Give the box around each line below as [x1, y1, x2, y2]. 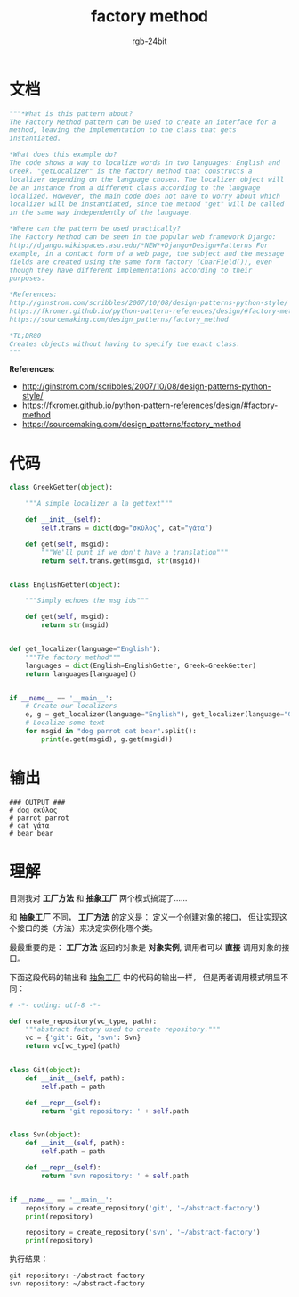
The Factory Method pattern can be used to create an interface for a [9, 118, 277, 127]
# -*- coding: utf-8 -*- [9, 1001, 101, 1010]
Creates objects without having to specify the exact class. [9, 339, 241, 349]
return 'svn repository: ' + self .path [41, 1171, 190, 1180]
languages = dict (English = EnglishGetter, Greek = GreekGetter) [25, 661, 256, 670]
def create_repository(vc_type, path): [9, 1017, 158, 1026]
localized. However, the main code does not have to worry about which [9, 192, 280, 201]
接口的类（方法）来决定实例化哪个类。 [16, 922, 158, 933]
